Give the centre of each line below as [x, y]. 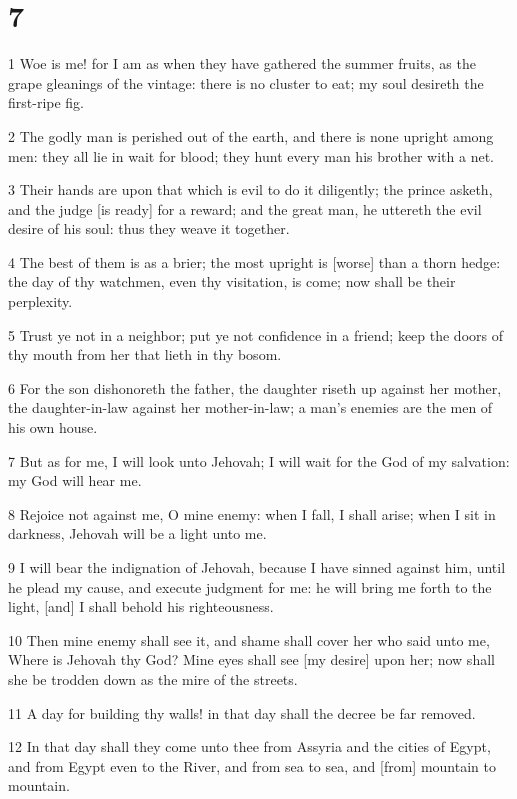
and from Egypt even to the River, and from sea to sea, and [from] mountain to [252, 765]
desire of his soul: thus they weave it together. [149, 228]
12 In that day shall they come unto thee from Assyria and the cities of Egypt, [249, 746]
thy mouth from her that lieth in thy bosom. [145, 354]
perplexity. [40, 301]
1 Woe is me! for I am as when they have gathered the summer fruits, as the [242, 63]
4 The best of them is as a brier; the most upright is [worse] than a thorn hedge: [254, 261]
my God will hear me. [75, 480]
